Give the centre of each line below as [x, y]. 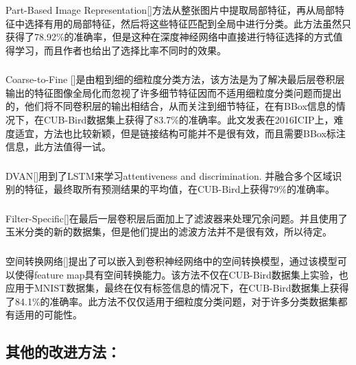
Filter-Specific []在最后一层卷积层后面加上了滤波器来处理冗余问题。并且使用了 [177, 218]
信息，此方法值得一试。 [58, 146]
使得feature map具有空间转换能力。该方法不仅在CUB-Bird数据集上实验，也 [181, 274]
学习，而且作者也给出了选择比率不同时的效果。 [120, 50]
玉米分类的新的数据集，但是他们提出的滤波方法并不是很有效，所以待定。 [169, 232]
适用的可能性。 [48, 315]
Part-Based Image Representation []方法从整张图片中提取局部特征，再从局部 [170, 9]
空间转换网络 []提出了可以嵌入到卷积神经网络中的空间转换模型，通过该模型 [171, 260]
